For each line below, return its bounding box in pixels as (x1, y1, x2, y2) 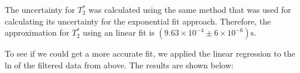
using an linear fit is (83, 26, 155, 39)
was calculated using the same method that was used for (88, 4, 291, 15)
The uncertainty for (5, 4, 75, 15)
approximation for (5, 26, 70, 39)
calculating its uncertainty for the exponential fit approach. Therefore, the (5, 15, 271, 27)
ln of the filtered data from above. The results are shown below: (5, 58, 234, 71)
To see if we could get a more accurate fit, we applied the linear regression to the (5, 47, 295, 60)
